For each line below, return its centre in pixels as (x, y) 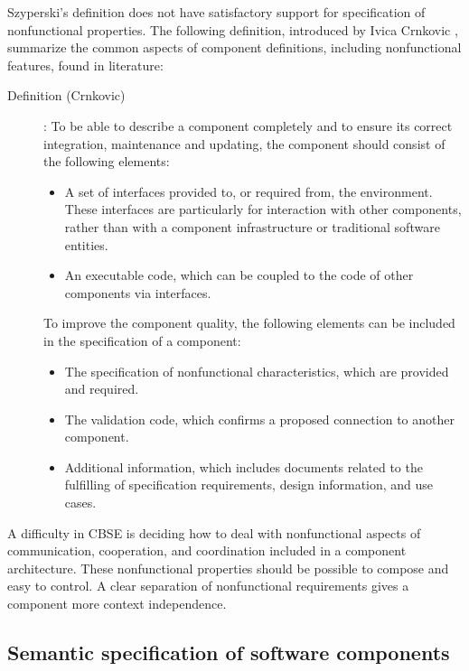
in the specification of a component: (142, 340)
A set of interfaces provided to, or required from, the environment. (249, 191)
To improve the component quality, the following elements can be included (249, 323)
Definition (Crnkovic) (66, 95)
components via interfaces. (138, 292)
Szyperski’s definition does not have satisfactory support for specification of (216, 12)
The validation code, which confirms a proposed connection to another (259, 419)
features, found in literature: (85, 65)
